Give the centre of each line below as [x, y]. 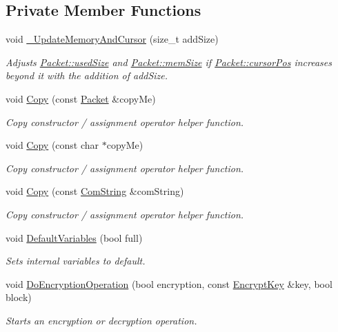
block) [19, 297]
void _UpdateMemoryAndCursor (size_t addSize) [112, 39]
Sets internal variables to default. [76, 261]
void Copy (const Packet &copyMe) [81, 98]
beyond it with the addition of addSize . [87, 75]
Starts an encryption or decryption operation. [101, 320]
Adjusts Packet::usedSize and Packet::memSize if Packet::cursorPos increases [169, 62]
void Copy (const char [52, 145]
